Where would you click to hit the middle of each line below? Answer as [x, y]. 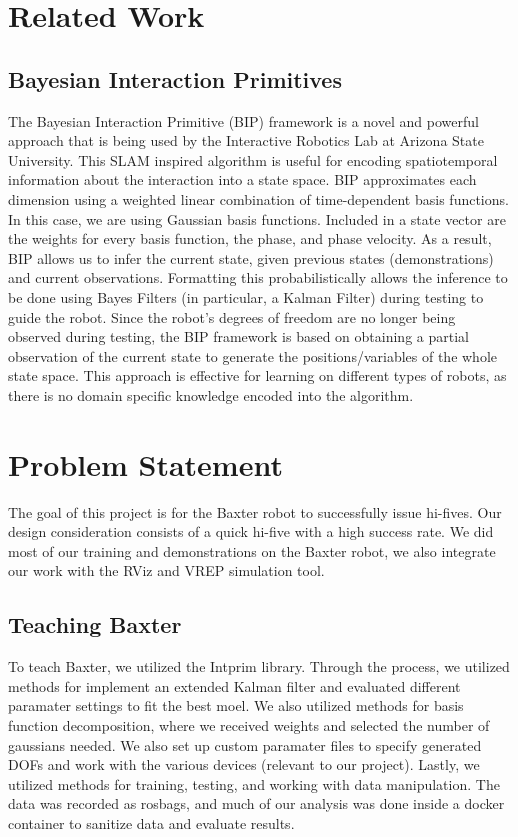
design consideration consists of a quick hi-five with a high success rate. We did [251, 531]
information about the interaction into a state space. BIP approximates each [242, 179]
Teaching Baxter [95, 624]
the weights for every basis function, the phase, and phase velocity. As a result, [250, 238]
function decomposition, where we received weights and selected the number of [249, 724]
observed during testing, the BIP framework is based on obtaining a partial [238, 336]
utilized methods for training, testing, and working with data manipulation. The [254, 783]
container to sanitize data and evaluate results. [151, 822]
